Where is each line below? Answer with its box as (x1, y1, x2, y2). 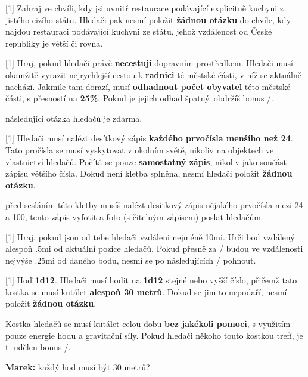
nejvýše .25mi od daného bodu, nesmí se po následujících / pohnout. (5, 254, 256, 266)
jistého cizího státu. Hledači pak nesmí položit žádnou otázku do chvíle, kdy (5, 13, 291, 26)
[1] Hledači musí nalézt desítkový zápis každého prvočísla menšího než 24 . (5, 132, 293, 144)
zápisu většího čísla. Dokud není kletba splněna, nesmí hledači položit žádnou (5, 167, 293, 180)
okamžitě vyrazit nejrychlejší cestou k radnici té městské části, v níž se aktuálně (5, 68, 301, 81)
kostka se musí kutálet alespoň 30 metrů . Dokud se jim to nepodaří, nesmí (5, 285, 287, 298)
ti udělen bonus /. (5, 341, 71, 353)
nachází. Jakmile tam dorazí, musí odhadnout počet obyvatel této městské (5, 80, 291, 92)
